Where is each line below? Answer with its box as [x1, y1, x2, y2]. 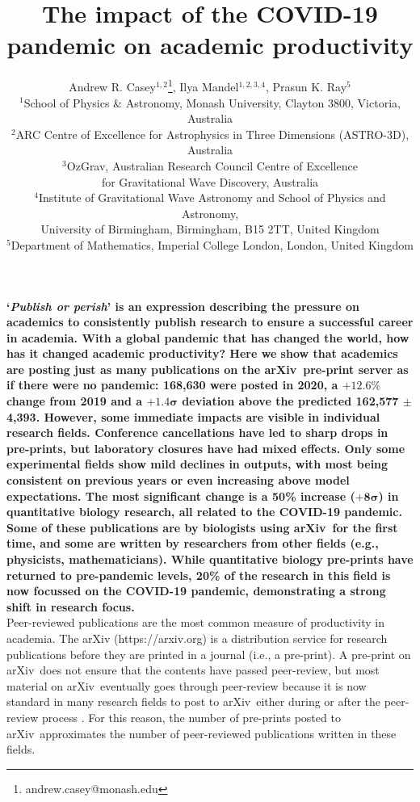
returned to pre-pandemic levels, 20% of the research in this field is [6, 566, 391, 583]
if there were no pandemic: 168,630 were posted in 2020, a [6, 376, 338, 393]
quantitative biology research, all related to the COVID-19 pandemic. [6, 503, 402, 520]
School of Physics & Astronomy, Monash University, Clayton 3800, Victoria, [23, 94, 401, 111]
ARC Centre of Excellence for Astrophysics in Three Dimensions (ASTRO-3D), [15, 125, 409, 142]
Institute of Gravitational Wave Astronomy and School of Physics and [39, 189, 386, 206]
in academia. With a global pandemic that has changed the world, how [6, 329, 409, 346]
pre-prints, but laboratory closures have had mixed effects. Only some [6, 439, 405, 456]
